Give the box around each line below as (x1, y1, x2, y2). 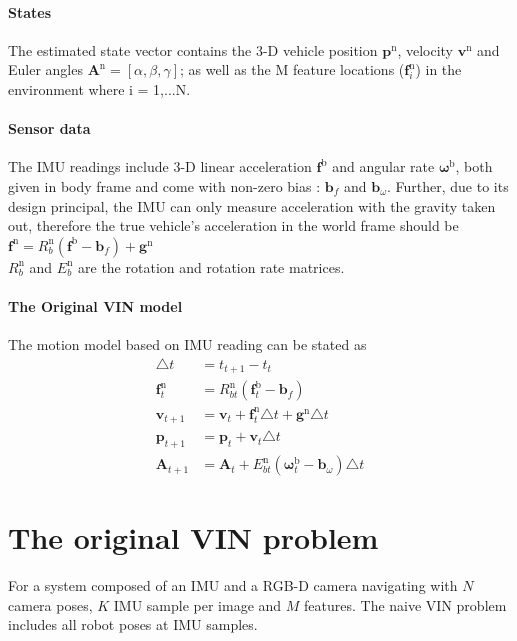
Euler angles (8, 59, 83, 80)
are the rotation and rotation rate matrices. (78, 256, 345, 277)
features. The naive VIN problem (304, 594, 507, 615)
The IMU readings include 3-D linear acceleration (8, 156, 312, 177)
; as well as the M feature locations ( (180, 59, 405, 80)
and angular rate (332, 156, 435, 177)
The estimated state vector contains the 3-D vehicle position (8, 39, 378, 60)
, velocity (397, 39, 454, 60)
